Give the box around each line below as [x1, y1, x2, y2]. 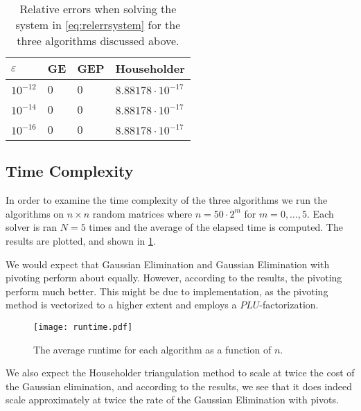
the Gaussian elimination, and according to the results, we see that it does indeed [6, 378, 352, 393]
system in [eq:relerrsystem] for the [15, 17, 181, 33]
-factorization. [259, 297, 319, 312]
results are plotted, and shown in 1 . [6, 233, 156, 247]
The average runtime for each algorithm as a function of [33, 342, 272, 356]
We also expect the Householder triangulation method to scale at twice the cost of [6, 365, 355, 380]
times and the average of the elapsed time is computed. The [89, 220, 343, 234]
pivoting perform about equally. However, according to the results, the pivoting [6, 270, 342, 285]
